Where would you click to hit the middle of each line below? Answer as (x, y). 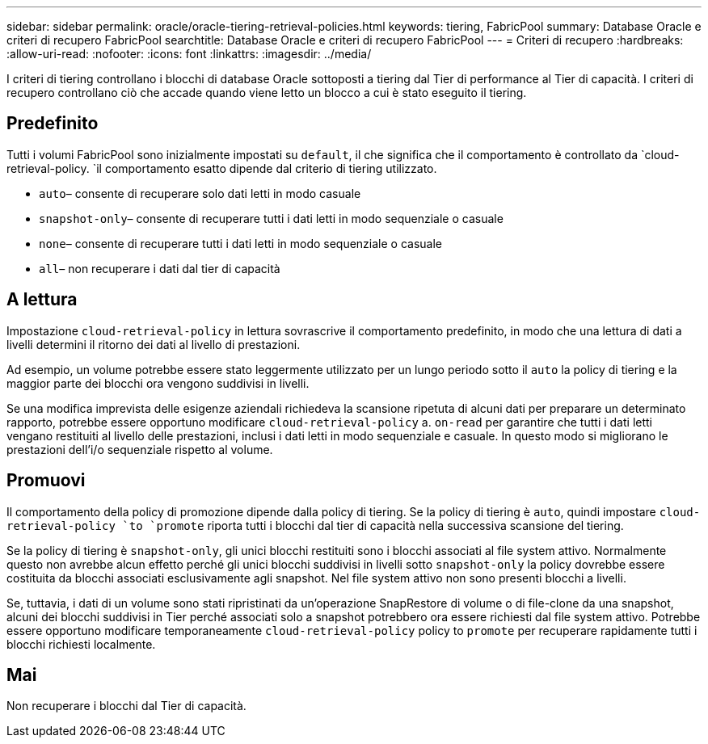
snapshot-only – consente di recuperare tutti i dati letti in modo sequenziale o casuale (271, 218)
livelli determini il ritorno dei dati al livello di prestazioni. (154, 344)
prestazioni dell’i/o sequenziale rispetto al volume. (140, 449)
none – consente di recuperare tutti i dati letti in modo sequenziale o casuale (241, 243)
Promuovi (46, 481)
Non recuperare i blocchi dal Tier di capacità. (126, 706)
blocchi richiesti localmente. (81, 644)
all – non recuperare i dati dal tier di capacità (160, 268)
